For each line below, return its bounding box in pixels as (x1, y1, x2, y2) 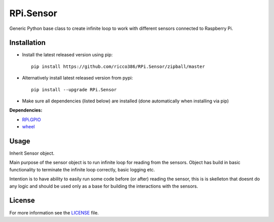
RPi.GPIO (22, 117, 41, 123)
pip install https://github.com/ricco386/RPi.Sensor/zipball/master (31, 63, 205, 69)
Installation (9, 39, 46, 47)
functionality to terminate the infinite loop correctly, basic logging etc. (9, 166, 155, 172)
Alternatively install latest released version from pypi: (22, 75, 133, 81)
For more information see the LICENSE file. (9, 209, 99, 215)
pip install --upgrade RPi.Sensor (31, 87, 117, 92)
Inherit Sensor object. (9, 150, 55, 157)
